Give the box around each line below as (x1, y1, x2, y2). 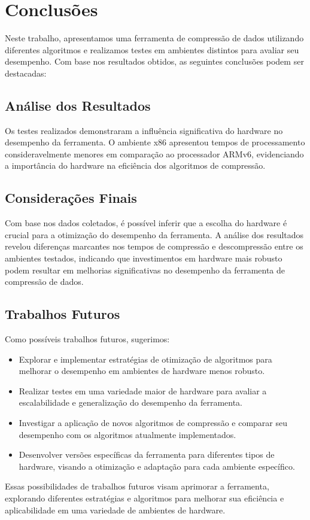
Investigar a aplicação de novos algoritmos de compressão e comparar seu (19, 416, 287, 429)
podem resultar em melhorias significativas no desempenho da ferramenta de (5, 263, 285, 276)
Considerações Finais (5, 188, 137, 207)
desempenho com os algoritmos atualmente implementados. (19, 428, 236, 440)
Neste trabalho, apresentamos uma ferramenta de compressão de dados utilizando (5, 32, 304, 44)
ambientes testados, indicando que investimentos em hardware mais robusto (5, 252, 282, 264)
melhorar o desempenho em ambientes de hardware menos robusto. (19, 364, 265, 377)
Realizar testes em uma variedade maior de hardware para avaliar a (19, 384, 267, 397)
